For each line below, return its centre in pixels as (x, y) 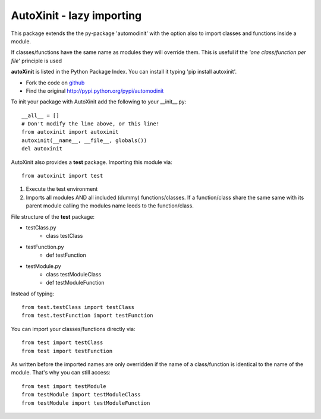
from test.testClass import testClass (78, 307)
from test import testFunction (67, 351)
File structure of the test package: (53, 216)
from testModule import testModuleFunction (86, 403)
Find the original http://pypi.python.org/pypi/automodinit (95, 91)
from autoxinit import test (62, 176)
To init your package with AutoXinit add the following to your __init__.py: (99, 102)
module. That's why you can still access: (61, 373)
